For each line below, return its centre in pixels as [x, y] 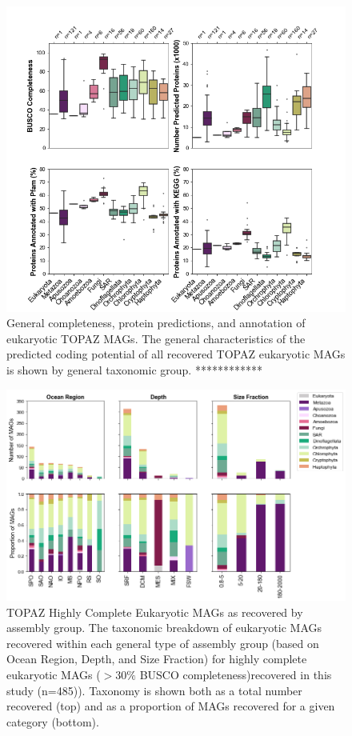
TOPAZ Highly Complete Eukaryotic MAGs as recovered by [155, 612]
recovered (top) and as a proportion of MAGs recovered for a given [171, 706]
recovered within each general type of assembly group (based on [163, 643]
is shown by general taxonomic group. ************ [134, 369]
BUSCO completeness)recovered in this [236, 675]
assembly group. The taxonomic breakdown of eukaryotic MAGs [164, 628]
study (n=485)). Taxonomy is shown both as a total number [154, 690]
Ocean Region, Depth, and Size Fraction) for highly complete [157, 659]
